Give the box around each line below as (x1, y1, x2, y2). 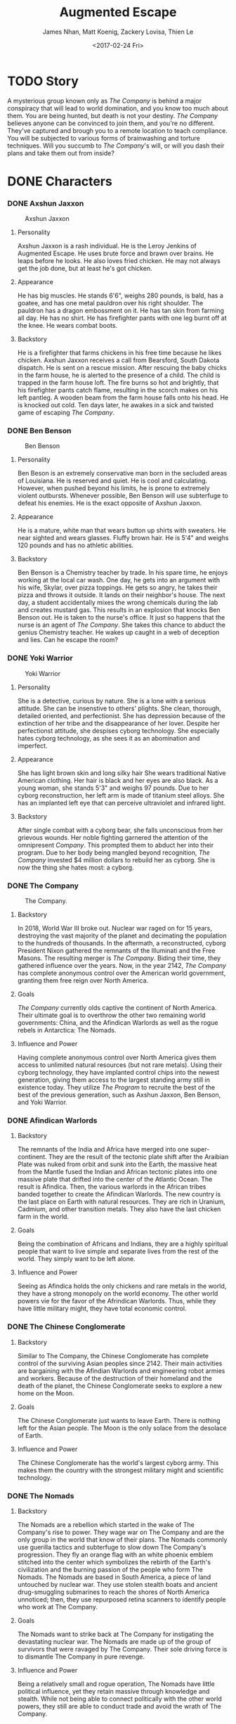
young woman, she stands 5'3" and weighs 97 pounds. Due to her (17, 784, 209, 792)
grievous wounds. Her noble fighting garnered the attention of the (17, 833, 209, 841)
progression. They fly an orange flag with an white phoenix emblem (17, 1550, 214, 1559)
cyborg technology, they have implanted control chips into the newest (17, 1068, 220, 1077)
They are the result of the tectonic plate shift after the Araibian (48, 1153, 229, 1161)
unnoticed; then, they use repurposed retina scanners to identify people (17, 1595, 226, 1604)
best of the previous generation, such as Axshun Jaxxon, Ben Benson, (17, 1091, 221, 1099)
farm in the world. (17, 1213, 69, 1221)
